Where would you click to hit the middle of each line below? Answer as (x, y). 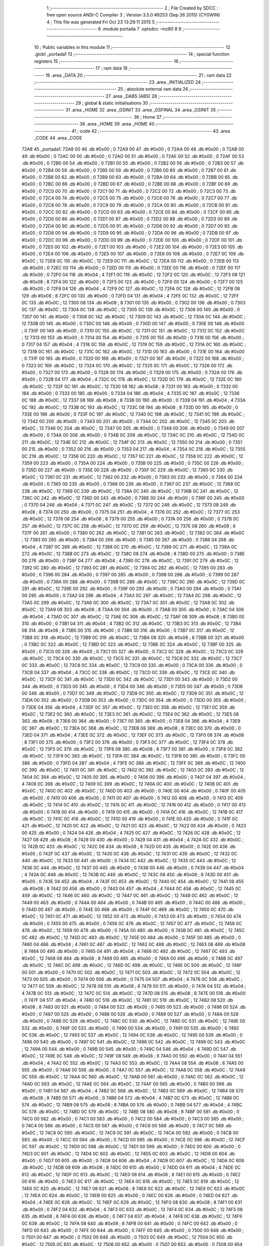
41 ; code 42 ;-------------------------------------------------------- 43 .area (151, 131)
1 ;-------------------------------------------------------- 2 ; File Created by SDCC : (133, 8)
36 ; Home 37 (148, 117)
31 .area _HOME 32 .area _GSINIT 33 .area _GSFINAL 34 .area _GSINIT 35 (141, 110)
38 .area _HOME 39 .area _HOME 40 (117, 124)
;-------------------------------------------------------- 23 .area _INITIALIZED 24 (118, 82)
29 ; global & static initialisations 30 (112, 103)
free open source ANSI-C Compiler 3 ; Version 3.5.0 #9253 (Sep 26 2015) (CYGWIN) (133, 15)
